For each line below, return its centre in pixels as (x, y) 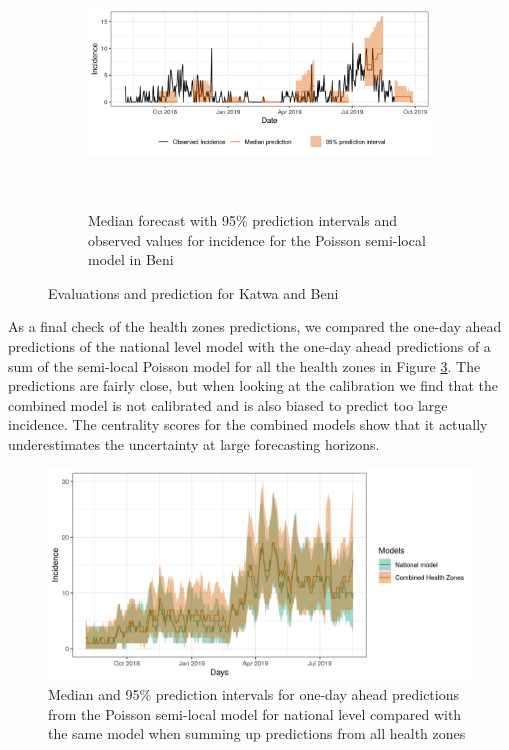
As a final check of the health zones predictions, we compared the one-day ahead (255, 326)
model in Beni (131, 259)
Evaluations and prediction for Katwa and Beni (193, 292)
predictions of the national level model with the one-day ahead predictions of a (249, 346)
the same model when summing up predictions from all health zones (257, 733)
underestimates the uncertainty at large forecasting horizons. (194, 443)
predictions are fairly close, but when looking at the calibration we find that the (253, 385)
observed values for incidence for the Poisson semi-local (257, 239)
